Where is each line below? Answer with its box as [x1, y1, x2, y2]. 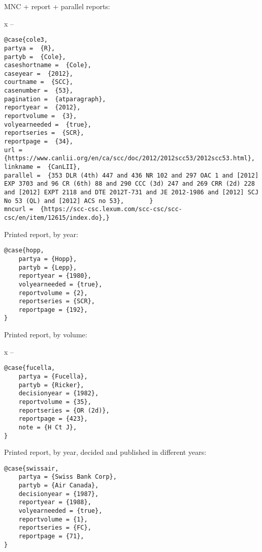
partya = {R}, [4, 44, 55, 52]
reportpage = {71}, [18, 533, 84, 540]
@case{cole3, [4, 36, 48, 44]
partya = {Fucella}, [18, 372, 88, 380]
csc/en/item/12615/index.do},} [4, 214, 110, 221]
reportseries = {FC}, [18, 524, 91, 532]
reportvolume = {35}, [18, 398, 91, 405]
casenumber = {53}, [4, 87, 74, 95]
